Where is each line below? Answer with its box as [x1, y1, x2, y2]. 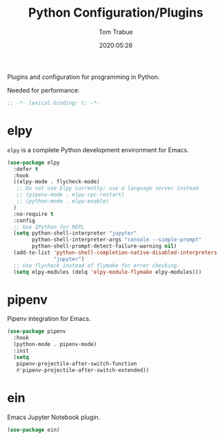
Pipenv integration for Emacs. [7, 315, 91, 323]
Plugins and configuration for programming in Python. [7, 73, 160, 81]
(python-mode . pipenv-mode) [13, 341, 97, 348]
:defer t [13, 165, 39, 172]
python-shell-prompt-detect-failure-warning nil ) [32, 243, 177, 250]
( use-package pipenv [7, 328, 67, 335]
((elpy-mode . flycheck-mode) [13, 178, 100, 185]
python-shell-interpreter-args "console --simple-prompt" [32, 237, 202, 244]
